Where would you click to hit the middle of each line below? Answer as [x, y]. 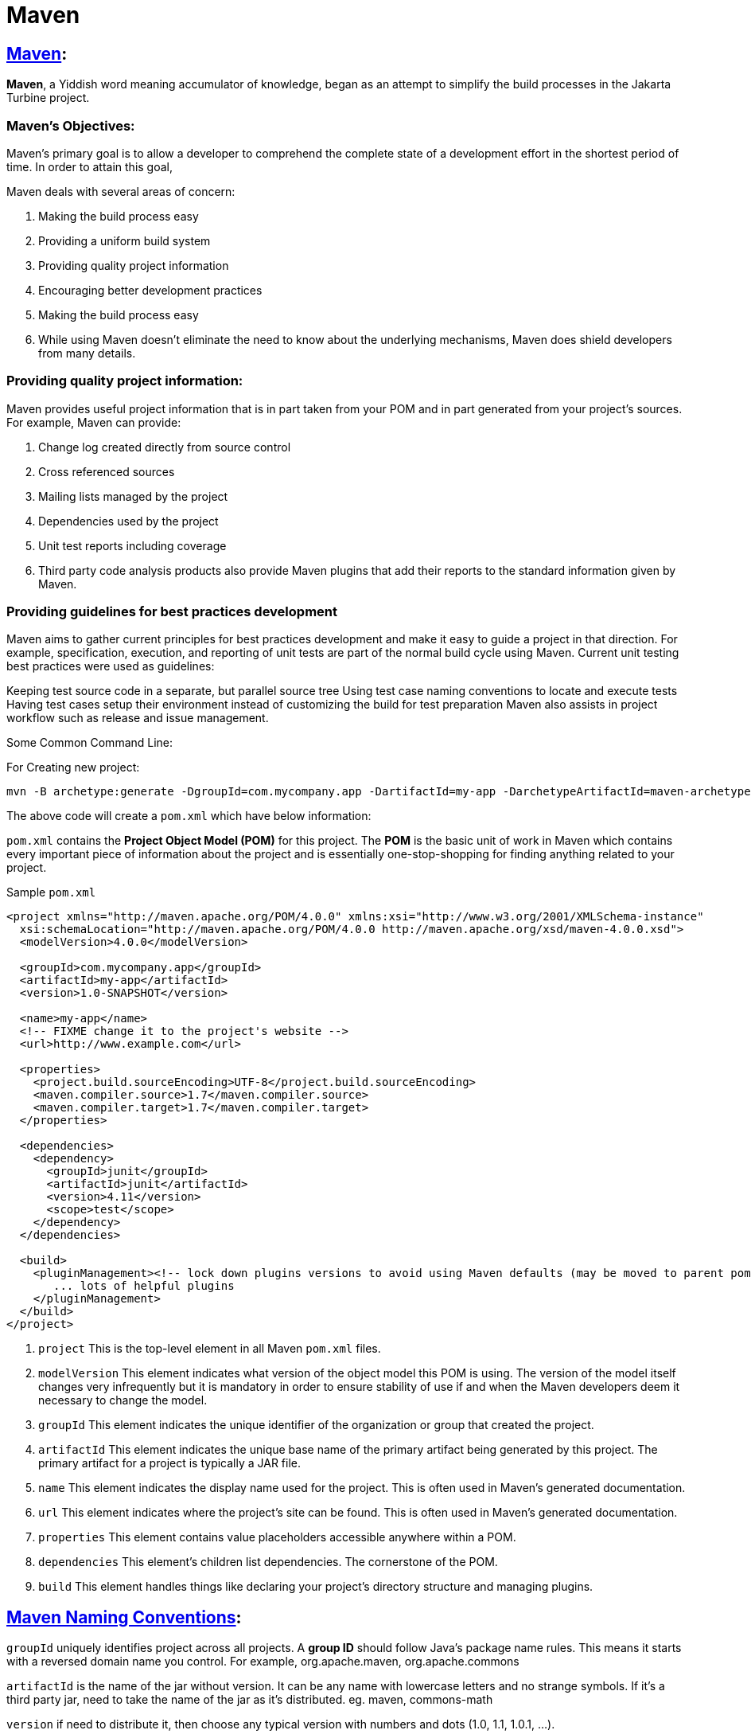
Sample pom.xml [51, 892]
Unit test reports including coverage [132, 545]
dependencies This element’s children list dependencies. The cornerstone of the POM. [268, 1562]
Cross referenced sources [107, 471]
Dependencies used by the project [128, 521]
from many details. [87, 353]
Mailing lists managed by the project [133, 496]
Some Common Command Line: [90, 743]
